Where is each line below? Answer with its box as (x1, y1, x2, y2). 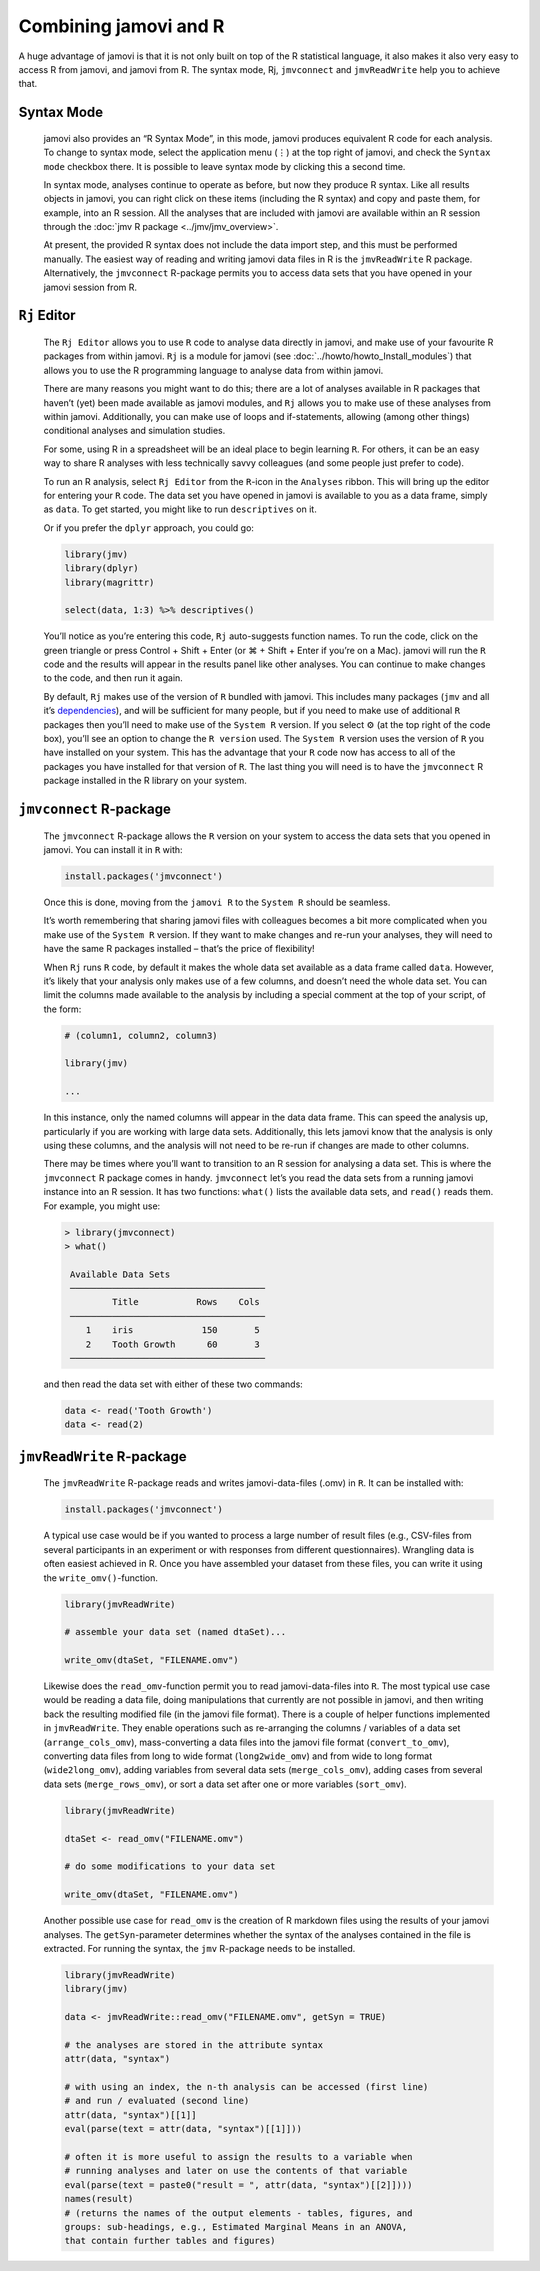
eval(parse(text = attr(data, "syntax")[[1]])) (64, 2123, 302, 2135)
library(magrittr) (64, 576, 155, 588)
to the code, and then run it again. (43, 672, 184, 684)
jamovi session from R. (43, 281, 138, 293)
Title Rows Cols (111, 1296, 260, 1308)
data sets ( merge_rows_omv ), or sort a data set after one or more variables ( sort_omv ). (43, 1778, 407, 1790)
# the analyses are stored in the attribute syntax (64, 2039, 324, 2050)
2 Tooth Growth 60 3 (85, 1338, 260, 1350)
